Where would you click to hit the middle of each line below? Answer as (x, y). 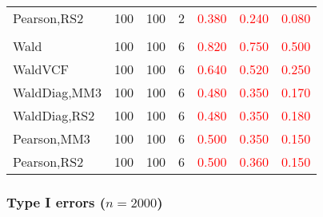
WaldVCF (41, 69)
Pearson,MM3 (52, 138)
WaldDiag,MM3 (57, 92)
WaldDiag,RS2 (54, 115)
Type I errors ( (56, 201)
